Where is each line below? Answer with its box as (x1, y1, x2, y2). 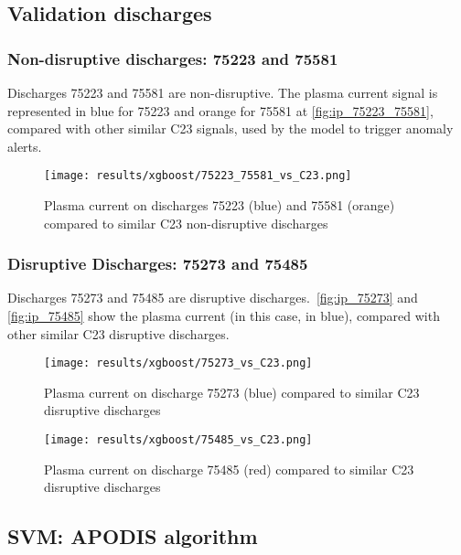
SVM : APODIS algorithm (7, 522, 258, 550)
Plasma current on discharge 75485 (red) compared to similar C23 (44, 459, 414, 478)
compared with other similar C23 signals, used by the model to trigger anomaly (7, 119, 454, 138)
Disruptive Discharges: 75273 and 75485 (7, 252, 308, 275)
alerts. (7, 136, 42, 155)
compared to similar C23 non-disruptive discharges (44, 213, 328, 232)
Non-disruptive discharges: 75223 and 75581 (7, 47, 338, 69)
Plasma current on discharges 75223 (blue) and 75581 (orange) (44, 196, 395, 215)
